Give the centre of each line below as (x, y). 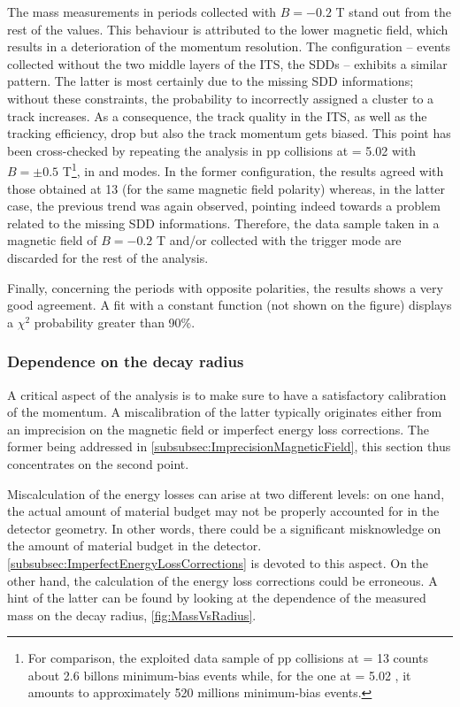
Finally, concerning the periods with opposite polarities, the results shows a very (225, 287)
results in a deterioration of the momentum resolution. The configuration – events (229, 46)
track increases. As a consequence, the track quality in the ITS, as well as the (217, 115)
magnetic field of (52, 240)
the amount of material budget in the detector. (134, 546)
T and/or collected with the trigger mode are (279, 240)
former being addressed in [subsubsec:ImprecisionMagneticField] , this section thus (229, 446)
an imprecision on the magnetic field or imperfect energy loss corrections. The (218, 429)
